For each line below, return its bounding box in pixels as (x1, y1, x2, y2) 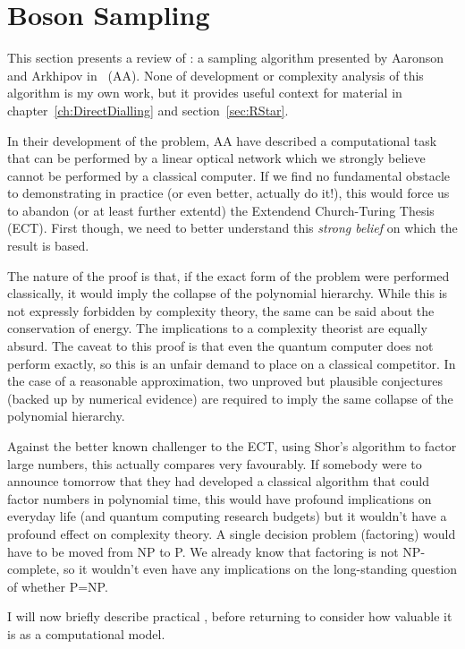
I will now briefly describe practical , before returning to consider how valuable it (7, 607, 452, 626)
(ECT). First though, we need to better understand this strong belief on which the (7, 218, 458, 237)
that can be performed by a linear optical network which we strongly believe (7, 149, 426, 167)
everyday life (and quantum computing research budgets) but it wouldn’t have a (7, 507, 447, 525)
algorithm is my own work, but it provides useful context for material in (7, 83, 402, 102)
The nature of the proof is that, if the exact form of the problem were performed (7, 266, 450, 285)
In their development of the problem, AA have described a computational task (7, 131, 437, 149)
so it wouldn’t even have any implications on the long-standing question (63, 559, 458, 578)
